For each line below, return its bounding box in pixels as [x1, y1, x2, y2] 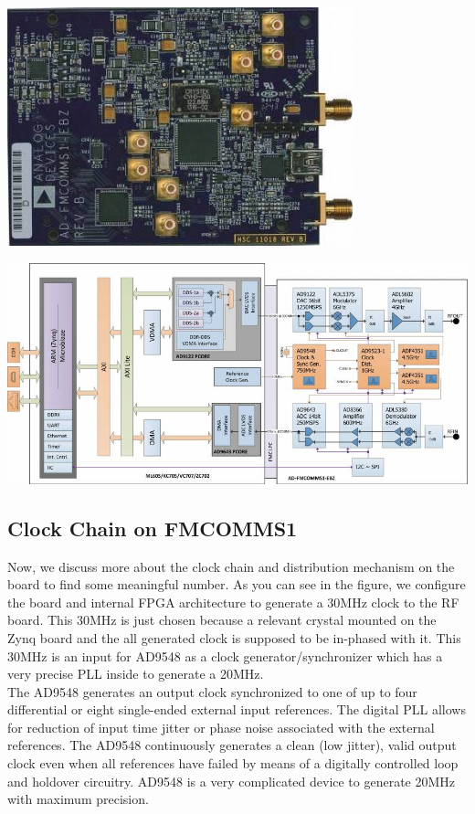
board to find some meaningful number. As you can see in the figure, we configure [7, 575, 466, 594]
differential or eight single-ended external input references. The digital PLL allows [7, 700, 466, 719]
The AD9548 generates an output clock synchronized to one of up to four [7, 682, 417, 701]
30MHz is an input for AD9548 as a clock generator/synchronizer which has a [7, 646, 443, 665]
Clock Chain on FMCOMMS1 [7, 513, 298, 542]
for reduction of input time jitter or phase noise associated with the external [7, 717, 435, 736]
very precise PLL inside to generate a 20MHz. [7, 664, 264, 683]
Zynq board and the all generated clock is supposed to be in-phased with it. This [7, 628, 461, 647]
